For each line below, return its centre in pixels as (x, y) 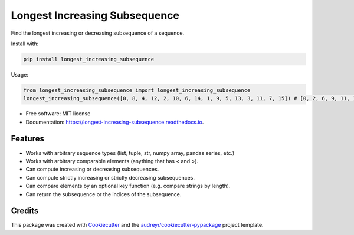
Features (27, 139)
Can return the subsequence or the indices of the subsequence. (104, 194)
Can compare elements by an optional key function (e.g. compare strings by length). (128, 186)
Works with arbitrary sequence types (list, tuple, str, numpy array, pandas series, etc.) (130, 153)
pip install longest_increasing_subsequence (89, 59)
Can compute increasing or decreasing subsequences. (92, 169)
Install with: (25, 44)
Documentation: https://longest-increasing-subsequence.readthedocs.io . (115, 122)
